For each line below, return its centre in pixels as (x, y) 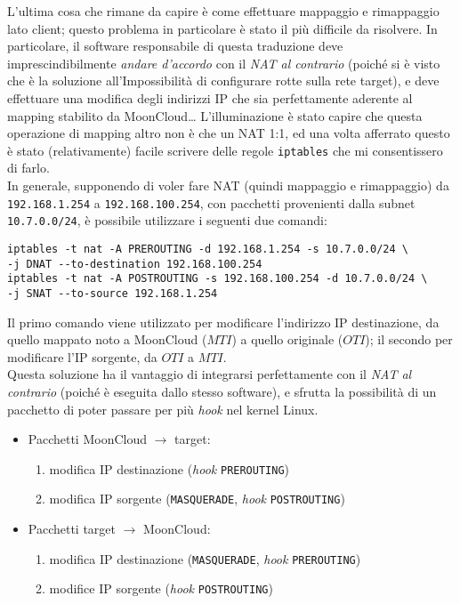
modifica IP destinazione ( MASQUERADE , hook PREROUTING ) (205, 558)
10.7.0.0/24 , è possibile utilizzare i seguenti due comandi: (167, 220)
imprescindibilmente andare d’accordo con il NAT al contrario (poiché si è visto (224, 63)
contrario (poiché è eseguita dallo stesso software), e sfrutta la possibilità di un (222, 391)
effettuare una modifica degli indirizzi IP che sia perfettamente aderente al (210, 97)
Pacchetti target (72, 528)
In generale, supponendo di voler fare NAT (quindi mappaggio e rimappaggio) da (228, 185)
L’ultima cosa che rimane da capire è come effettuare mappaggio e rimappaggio (223, 11)
